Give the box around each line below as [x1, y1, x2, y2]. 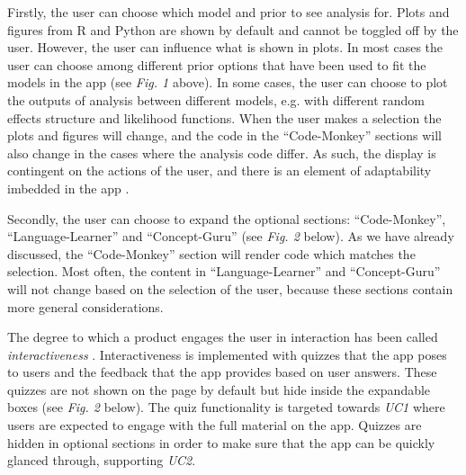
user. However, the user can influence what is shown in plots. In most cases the [7, 38, 444, 57]
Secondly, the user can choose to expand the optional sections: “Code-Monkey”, [7, 209, 446, 228]
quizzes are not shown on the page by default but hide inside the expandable [7, 380, 431, 399]
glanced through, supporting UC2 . [7, 451, 196, 470]
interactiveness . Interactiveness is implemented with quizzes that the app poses [7, 345, 447, 363]
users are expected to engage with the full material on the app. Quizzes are [7, 416, 422, 435]
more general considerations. [7, 297, 164, 316]
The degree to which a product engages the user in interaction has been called [7, 327, 438, 346]
